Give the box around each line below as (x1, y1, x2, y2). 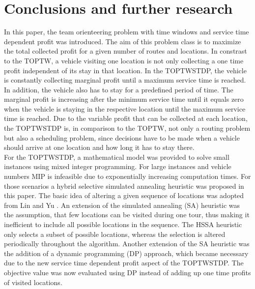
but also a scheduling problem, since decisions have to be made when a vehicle (4, 132, 240, 143)
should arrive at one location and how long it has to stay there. (4, 142, 195, 152)
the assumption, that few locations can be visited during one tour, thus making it (4, 209, 250, 220)
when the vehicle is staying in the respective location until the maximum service (4, 103, 246, 114)
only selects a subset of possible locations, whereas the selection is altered (4, 229, 226, 239)
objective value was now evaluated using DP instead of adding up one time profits (4, 267, 251, 277)
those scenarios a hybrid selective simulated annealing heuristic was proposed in (4, 180, 244, 191)
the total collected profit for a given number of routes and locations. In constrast (4, 46, 247, 56)
